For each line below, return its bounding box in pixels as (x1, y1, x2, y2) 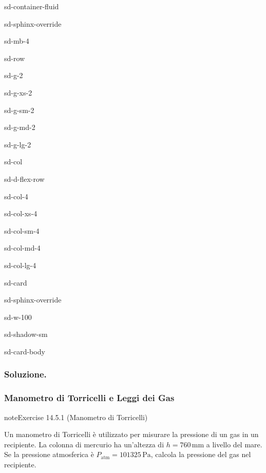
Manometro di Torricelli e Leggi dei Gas (4, 391, 175, 404)
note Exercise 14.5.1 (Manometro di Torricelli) (4, 411, 148, 422)
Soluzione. (4, 368, 47, 381)
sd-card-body (4, 346, 45, 356)
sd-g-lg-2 (4, 139, 31, 149)
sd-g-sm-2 (4, 104, 34, 115)
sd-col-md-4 (4, 242, 41, 253)
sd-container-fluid (4, 1, 59, 11)
